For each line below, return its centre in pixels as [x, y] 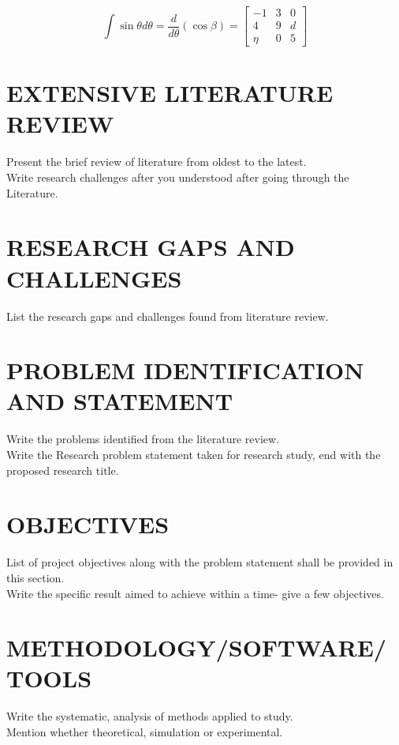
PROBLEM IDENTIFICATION [185, 370]
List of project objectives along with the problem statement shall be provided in [200, 562]
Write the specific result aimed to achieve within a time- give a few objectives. [195, 593]
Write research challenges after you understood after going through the [178, 177]
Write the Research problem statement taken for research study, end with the [194, 454]
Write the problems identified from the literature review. [143, 439]
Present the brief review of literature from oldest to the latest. [157, 162]
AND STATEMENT [120, 401]
